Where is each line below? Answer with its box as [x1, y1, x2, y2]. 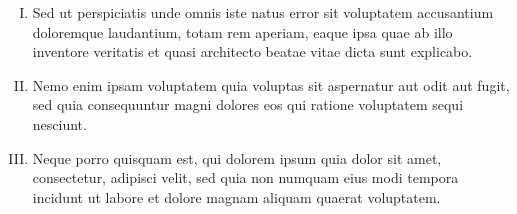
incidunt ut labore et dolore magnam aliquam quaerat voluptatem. [32, 186, 441, 207]
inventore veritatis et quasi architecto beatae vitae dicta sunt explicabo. [32, 41, 473, 62]
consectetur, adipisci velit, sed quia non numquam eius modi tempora [32, 167, 459, 188]
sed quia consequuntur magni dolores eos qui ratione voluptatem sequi [32, 94, 464, 115]
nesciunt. [32, 113, 87, 134]
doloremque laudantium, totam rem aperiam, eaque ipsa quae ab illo [32, 21, 453, 42]
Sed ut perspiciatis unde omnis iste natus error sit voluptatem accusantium [32, 2, 494, 22]
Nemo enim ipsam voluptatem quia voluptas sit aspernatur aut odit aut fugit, [32, 74, 510, 95]
